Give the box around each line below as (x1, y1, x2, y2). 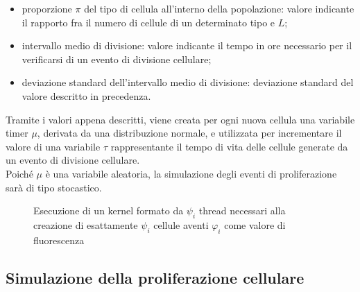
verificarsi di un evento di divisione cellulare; (22, 51, 212, 66)
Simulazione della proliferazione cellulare (6, 266, 305, 288)
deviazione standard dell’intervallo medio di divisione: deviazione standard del (22, 75, 354, 89)
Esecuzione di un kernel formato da (33, 203, 184, 218)
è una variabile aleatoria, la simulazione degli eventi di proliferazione (45, 166, 337, 180)
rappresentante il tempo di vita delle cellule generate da (110, 139, 348, 153)
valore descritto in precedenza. (22, 88, 151, 103)
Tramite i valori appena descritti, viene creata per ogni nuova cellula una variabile (6, 112, 355, 126)
